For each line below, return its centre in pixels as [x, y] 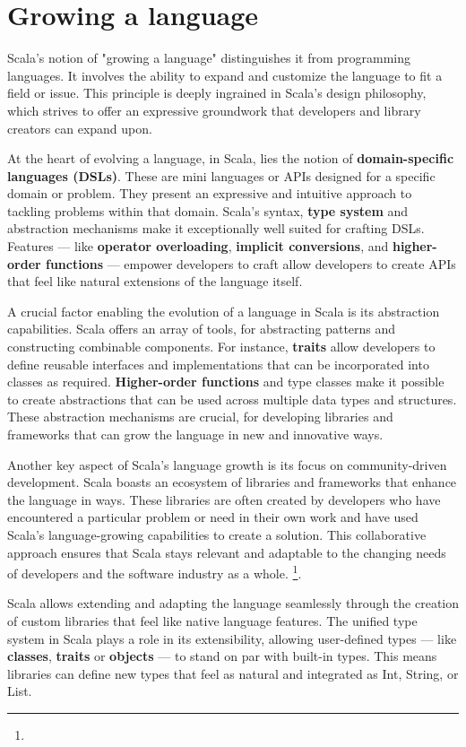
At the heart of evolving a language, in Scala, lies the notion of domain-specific [231, 158]
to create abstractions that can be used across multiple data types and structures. [232, 399]
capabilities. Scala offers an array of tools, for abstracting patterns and [202, 329]
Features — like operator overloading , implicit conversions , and [198, 246]
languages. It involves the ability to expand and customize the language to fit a [225, 75]
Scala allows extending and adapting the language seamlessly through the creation [233, 603]
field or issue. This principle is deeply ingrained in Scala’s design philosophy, [217, 93]
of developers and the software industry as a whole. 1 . [155, 572]
